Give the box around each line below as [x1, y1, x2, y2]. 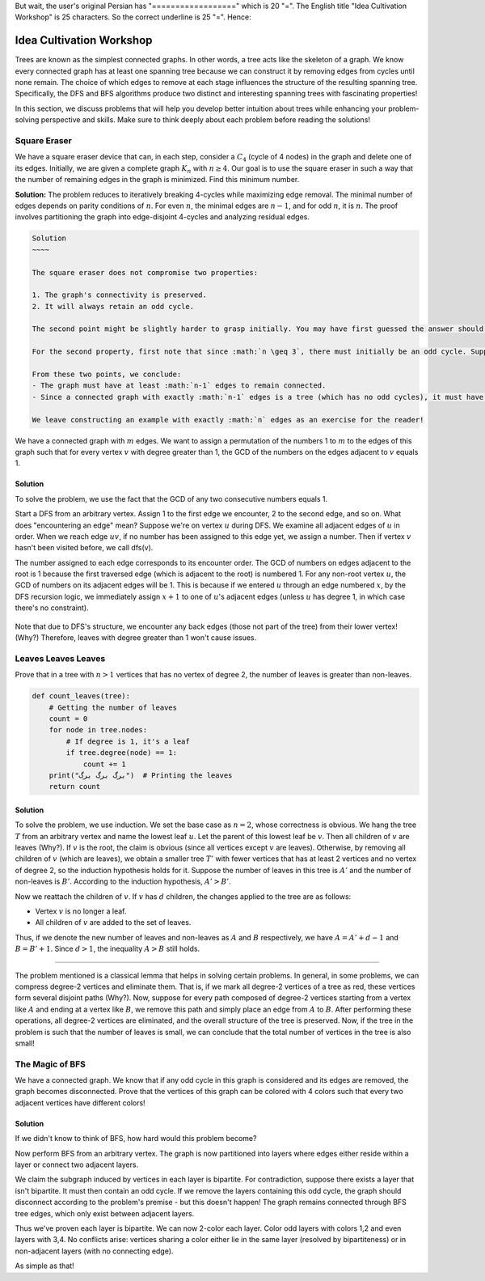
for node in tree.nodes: [48, 725, 148, 735]
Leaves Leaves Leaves [15, 652, 106, 664]
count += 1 [82, 759, 127, 769]
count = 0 [48, 714, 88, 723]
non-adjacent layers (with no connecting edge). [15, 1246, 174, 1256]
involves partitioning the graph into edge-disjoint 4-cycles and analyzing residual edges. [15, 212, 310, 222]
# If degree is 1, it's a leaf [65, 736, 190, 746]
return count [48, 782, 101, 791]
